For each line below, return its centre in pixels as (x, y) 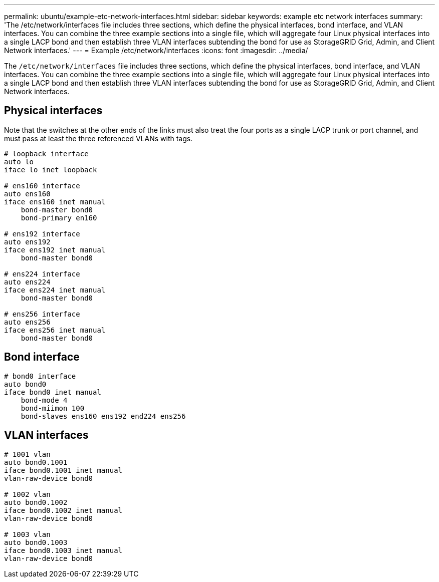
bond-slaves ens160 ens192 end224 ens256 (103, 416)
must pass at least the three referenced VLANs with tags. (98, 138)
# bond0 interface (40, 376)
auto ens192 (27, 242)
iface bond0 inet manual (53, 392)
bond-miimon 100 (53, 408)
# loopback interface (46, 154)
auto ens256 (27, 322)
